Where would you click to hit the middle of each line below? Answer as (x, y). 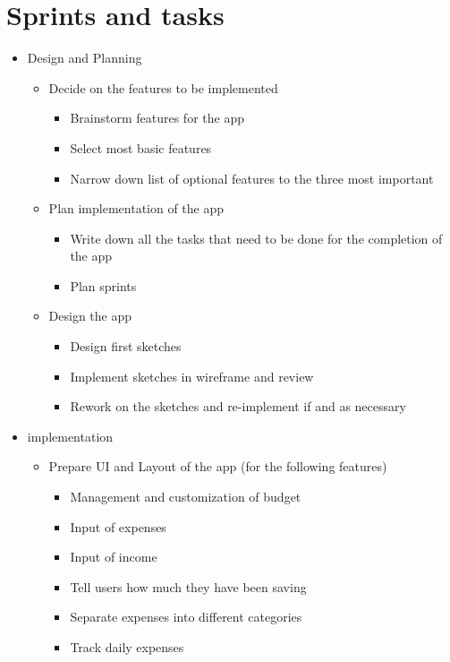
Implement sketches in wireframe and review (192, 376)
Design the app (90, 316)
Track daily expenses (127, 647)
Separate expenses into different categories (186, 617)
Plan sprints (103, 285)
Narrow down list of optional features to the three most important (252, 178)
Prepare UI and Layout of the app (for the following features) (218, 466)
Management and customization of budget (186, 497)
